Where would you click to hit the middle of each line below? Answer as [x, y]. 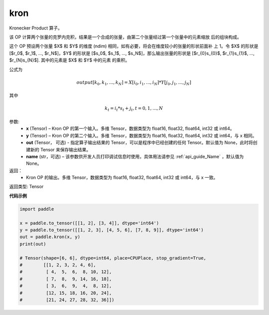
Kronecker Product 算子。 [36, 28]
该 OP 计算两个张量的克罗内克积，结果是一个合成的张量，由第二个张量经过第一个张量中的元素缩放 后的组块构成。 [125, 37]
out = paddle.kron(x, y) [50, 237]
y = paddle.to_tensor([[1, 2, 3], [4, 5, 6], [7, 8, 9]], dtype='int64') [112, 230]
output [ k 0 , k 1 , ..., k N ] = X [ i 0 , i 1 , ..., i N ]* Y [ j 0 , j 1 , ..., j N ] [134, 83]
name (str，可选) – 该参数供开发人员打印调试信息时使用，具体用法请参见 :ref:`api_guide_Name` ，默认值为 [135, 156]
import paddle [37, 209]
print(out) [33, 244]
